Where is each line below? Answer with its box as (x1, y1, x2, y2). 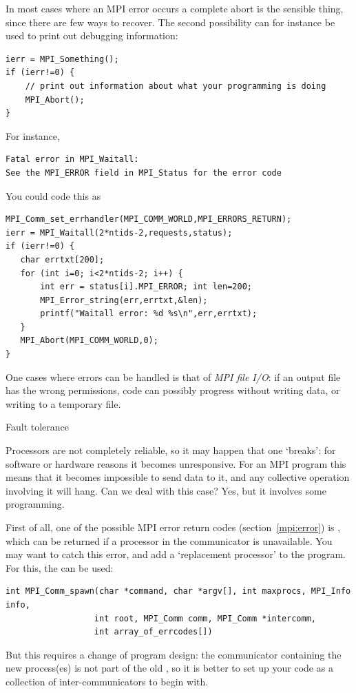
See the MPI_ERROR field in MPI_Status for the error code (6, 167, 282, 178)
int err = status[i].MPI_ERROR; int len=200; (40, 282, 252, 292)
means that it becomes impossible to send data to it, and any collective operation (6, 470, 350, 484)
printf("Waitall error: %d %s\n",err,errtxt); (40, 309, 258, 319)
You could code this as (6, 188, 101, 203)
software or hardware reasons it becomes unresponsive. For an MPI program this (6, 456, 346, 470)
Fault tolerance (6, 420, 70, 434)
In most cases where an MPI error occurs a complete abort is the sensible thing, (6, 1, 344, 15)
